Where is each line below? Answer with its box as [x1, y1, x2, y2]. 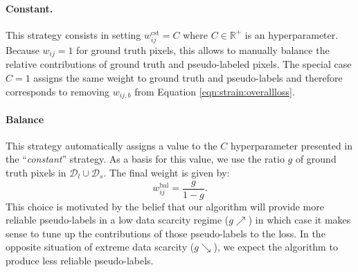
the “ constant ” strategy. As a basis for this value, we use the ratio [6, 152, 285, 166]
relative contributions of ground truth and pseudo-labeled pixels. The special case [6, 57, 352, 71]
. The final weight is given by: [103, 165, 230, 180]
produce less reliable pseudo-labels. [6, 253, 154, 268]
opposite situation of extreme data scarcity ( [6, 239, 195, 254]
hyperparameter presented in [231, 138, 353, 152]
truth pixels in [6, 165, 66, 180]
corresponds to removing [6, 84, 109, 98]
